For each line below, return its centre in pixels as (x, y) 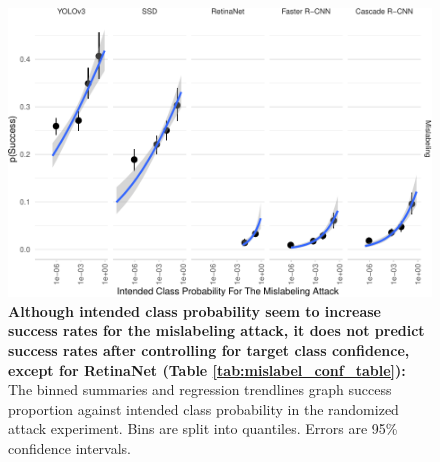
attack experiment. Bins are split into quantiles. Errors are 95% (203, 428)
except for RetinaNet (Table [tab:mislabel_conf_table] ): (207, 369)
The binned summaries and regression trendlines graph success (200, 389)
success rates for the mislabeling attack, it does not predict (216, 330)
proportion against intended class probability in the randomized (203, 408)
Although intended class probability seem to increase (195, 310)
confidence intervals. (70, 448)
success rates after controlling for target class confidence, (209, 350)
